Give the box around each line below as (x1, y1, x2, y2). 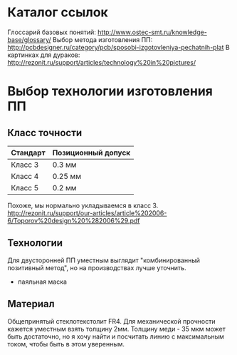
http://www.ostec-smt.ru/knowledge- (97, 28, 208, 36)
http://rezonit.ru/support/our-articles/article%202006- (7, 208, 167, 217)
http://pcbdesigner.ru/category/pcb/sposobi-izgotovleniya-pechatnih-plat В (7, 43, 230, 51)
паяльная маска (17, 277, 68, 286)
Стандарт (11, 148, 46, 158)
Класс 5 (11, 182, 39, 192)
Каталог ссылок (7, 4, 108, 21)
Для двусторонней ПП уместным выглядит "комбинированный (7, 256, 201, 264)
